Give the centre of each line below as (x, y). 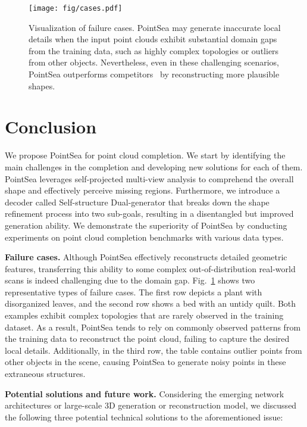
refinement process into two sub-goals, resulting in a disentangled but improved (149, 214)
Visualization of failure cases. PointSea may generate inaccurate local (155, 27)
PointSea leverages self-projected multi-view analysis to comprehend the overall (149, 178)
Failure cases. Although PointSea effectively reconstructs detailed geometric (146, 257)
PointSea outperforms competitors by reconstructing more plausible (154, 74)
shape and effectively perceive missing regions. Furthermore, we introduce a (142, 190)
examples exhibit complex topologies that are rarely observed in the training (144, 315)
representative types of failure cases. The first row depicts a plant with (134, 292)
